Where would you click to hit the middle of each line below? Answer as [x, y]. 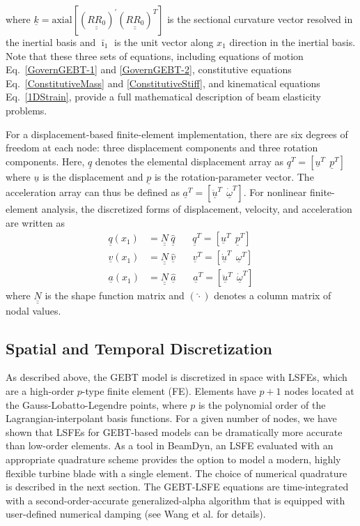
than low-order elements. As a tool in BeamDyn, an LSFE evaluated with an [170, 445]
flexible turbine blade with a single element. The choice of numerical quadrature [177, 473]
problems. [26, 110]
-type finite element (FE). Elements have [169, 391]
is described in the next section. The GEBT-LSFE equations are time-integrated [177, 487]
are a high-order [40, 391]
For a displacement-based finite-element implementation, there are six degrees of [177, 134]
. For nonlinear [275, 191]
